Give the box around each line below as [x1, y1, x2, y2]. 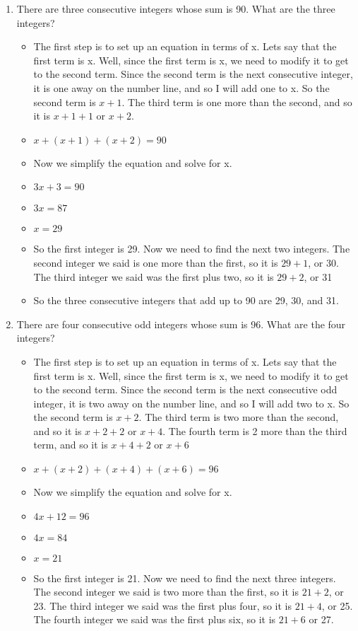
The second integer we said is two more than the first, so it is [33, 584, 299, 599]
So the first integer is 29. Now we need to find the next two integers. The [33, 241, 350, 256]
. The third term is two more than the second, [138, 410, 339, 424]
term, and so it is [33, 437, 108, 452]
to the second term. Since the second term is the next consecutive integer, [33, 66, 353, 81]
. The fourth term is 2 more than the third [162, 423, 347, 438]
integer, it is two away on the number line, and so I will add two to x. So [33, 395, 350, 410]
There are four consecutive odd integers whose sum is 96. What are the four [16, 316, 346, 331]
